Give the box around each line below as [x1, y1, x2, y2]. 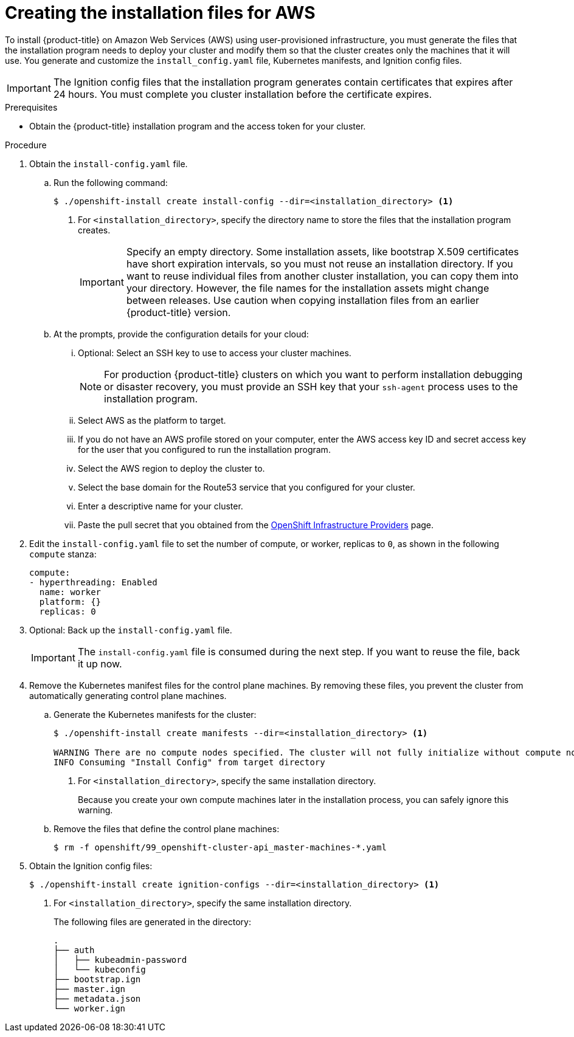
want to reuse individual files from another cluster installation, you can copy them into [126, 269, 519, 282]
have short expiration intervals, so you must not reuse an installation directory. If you [126, 257, 513, 270]
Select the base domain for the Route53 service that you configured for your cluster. [78, 481, 415, 492]
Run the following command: [54, 177, 168, 188]
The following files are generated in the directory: [54, 916, 251, 927]
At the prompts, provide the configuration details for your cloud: [54, 328, 309, 339]
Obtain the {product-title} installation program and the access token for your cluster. [29, 120, 366, 131]
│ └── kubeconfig [54, 964, 146, 974]
